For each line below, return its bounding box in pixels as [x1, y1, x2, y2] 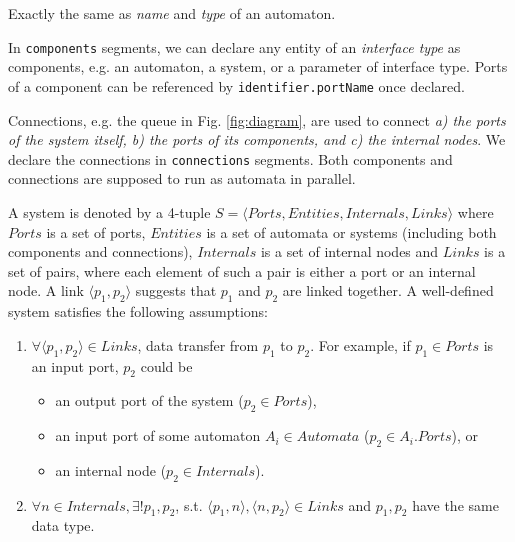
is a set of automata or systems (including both [206, 221, 497, 242]
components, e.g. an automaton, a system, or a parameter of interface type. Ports [8, 56, 508, 77]
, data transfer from [137, 334, 259, 355]
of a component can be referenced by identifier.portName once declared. [8, 75, 465, 96]
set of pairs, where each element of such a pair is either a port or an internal [8, 260, 476, 281]
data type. [31, 515, 95, 536]
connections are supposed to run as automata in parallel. [8, 168, 356, 189]
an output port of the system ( [55, 390, 244, 411]
